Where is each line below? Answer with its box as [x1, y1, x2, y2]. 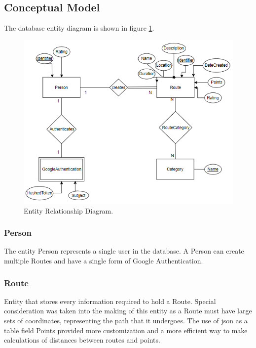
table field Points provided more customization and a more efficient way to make [4, 325, 248, 335]
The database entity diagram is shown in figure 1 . [4, 23, 154, 33]
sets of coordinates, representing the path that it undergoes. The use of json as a [4, 315, 248, 326]
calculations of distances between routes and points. [4, 335, 160, 345]
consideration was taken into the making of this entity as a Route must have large [4, 305, 252, 316]
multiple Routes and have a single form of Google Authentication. [4, 256, 203, 266]
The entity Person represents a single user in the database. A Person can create [4, 246, 244, 256]
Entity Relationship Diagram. [24, 205, 113, 216]
